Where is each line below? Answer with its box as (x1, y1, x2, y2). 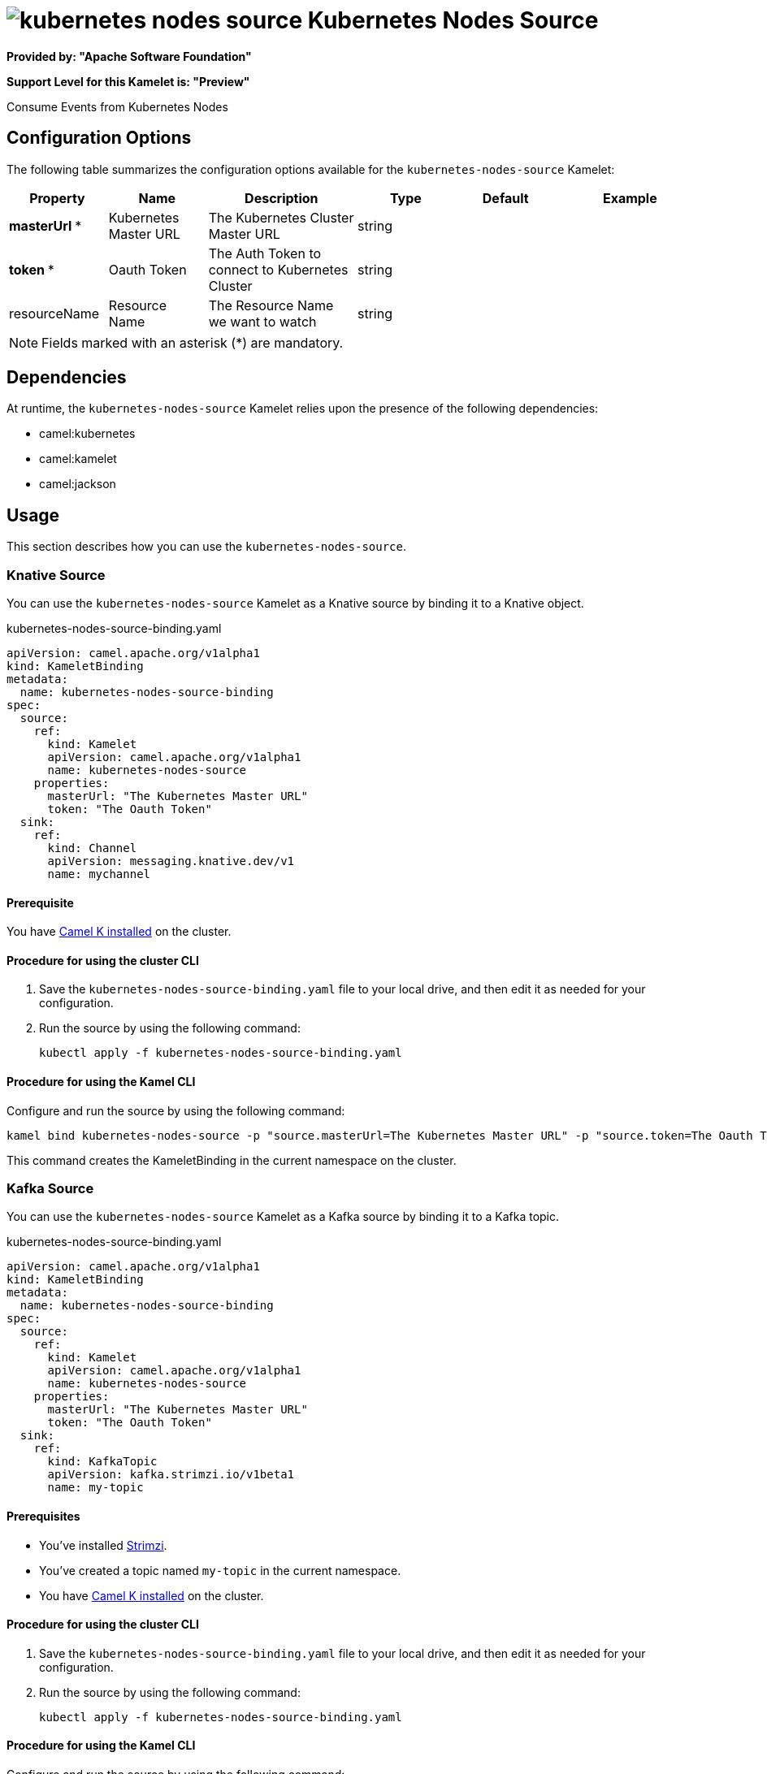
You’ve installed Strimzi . (39, 1538, 167, 1552)
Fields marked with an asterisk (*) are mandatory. (41, 334, 344, 351)
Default (482, 189, 529, 206)
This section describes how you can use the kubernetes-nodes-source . (6, 539, 407, 554)
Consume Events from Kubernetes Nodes (6, 99, 228, 114)
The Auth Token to (208, 244, 322, 262)
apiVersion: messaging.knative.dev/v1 (47, 855, 295, 868)
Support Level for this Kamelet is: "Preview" (6, 74, 250, 89)
